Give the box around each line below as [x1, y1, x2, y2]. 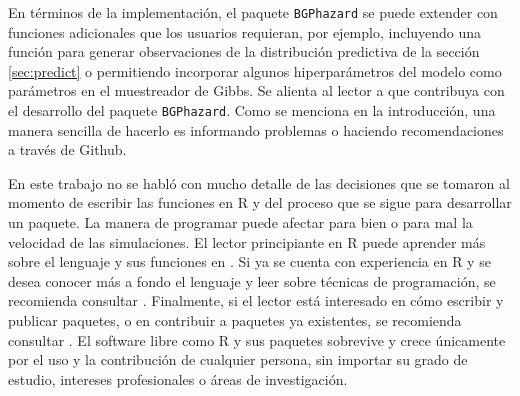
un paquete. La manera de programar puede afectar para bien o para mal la [8, 212, 473, 233]
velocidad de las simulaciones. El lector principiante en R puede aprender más [8, 231, 486, 252]
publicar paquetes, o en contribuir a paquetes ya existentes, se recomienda [8, 310, 462, 331]
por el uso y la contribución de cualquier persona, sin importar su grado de [8, 349, 468, 370]
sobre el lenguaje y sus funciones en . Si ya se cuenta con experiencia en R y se [8, 251, 491, 272]
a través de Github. [8, 139, 127, 160]
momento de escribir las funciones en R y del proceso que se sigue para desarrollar [8, 192, 512, 213]
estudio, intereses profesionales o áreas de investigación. [8, 368, 348, 389]
